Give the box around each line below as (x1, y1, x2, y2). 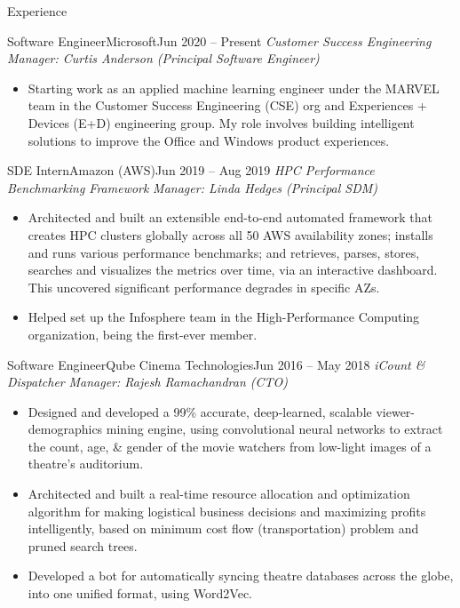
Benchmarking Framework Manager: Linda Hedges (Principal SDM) (7, 178, 378, 196)
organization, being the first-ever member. (28, 324, 258, 343)
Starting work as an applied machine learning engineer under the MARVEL (28, 78, 440, 97)
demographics (28, 420, 103, 438)
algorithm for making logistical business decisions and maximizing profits (28, 501, 426, 520)
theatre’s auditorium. (28, 454, 144, 473)
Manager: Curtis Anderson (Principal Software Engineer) (7, 49, 320, 68)
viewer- (376, 402, 415, 420)
